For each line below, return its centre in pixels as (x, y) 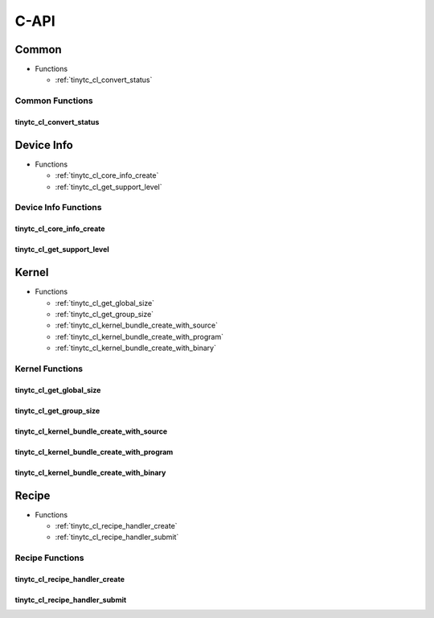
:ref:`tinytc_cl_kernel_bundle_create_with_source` (137, 325)
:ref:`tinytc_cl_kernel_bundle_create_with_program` (139, 336)
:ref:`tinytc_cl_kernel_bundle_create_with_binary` (136, 348)
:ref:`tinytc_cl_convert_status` (104, 80)
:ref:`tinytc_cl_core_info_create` (107, 175)
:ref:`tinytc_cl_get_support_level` (108, 187)
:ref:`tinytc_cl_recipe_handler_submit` (117, 537)
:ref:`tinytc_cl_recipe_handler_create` (116, 525)
